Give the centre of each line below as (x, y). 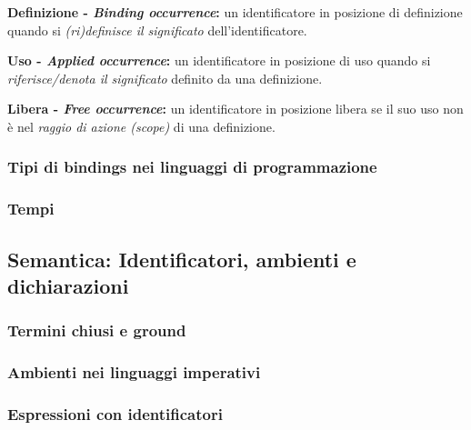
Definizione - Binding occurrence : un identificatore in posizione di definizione (235, 12)
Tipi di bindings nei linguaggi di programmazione (192, 167)
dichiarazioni (68, 286)
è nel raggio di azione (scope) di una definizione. (141, 126)
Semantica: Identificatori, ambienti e (182, 259)
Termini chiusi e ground (97, 330)
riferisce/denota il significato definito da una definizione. (165, 78)
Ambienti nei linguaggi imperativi (134, 372)
